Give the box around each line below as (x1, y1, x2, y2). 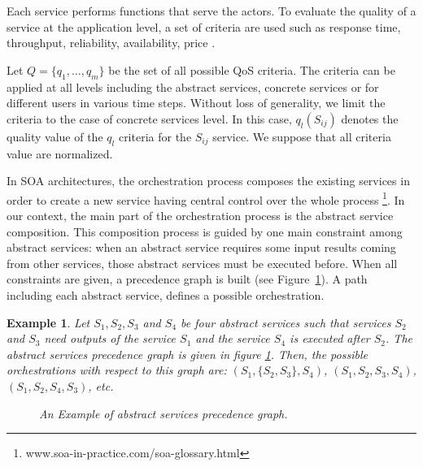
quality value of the (7, 128, 103, 145)
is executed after (290, 330, 370, 347)
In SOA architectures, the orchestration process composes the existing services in (7, 172, 410, 189)
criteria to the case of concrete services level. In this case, (7, 110, 292, 127)
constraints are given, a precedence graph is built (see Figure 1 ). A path (7, 270, 368, 288)
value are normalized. (7, 145, 113, 162)
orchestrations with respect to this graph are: (7, 361, 227, 378)
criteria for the (118, 128, 192, 145)
